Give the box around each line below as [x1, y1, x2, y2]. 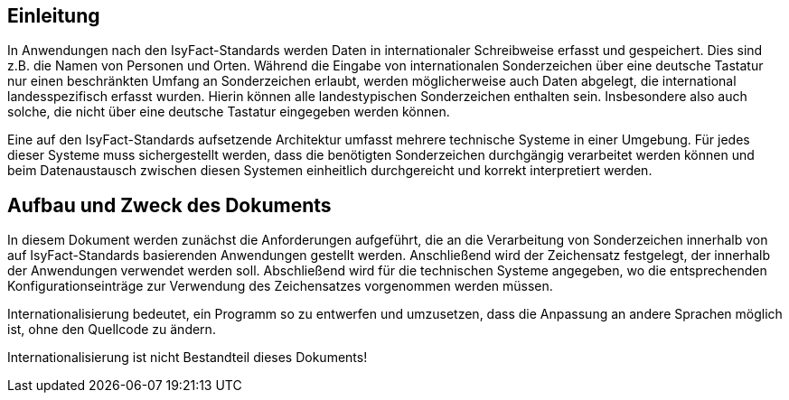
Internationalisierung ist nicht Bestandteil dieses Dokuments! [7, 349, 368, 366]
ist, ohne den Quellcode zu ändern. [7, 321, 216, 338]
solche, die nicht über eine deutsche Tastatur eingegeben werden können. [7, 104, 450, 120]
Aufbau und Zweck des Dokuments [7, 193, 332, 217]
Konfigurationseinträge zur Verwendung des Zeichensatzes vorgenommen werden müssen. [7, 278, 553, 294]
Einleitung [7, 5, 100, 27]
